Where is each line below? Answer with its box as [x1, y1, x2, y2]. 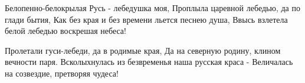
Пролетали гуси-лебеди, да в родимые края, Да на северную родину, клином [5, 44, 281, 56]
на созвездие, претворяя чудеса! [5, 67, 119, 79]
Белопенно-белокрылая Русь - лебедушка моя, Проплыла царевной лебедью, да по [5, 2, 300, 13]
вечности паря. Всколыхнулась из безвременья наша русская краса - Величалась [5, 56, 293, 68]
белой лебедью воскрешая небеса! [5, 25, 126, 37]
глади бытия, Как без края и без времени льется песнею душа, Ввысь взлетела [5, 13, 288, 25]
